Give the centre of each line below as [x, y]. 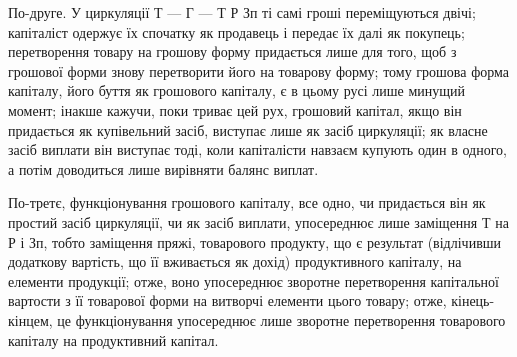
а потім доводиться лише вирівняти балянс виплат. [163, 168]
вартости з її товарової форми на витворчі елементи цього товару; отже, [227, 300]
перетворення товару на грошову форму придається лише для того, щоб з [232, 51]
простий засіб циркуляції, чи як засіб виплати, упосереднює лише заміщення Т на [258, 221]
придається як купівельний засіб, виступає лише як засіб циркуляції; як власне [248, 129]
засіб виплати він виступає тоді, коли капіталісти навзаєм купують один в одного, [258, 149]
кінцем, [30, 319]
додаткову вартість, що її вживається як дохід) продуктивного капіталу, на [235, 261]
